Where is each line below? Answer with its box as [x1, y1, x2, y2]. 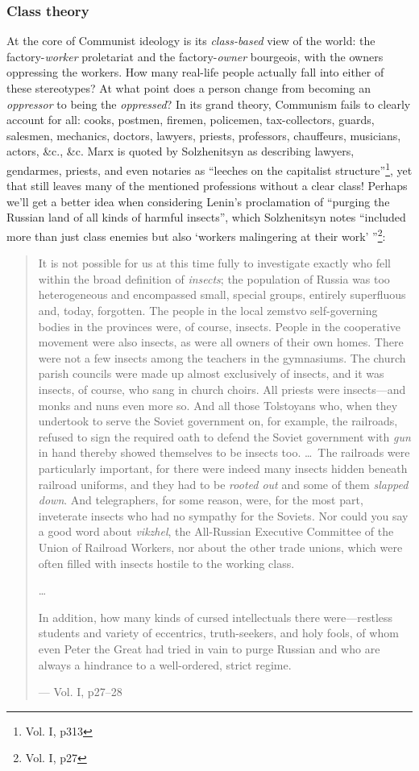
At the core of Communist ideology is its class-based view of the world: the [6, 32, 375, 49]
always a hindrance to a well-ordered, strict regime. [38, 656, 292, 673]
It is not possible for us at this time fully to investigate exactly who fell [38, 255, 392, 272]
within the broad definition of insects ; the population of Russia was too [38, 270, 390, 287]
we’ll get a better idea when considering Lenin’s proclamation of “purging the [6, 193, 390, 209]
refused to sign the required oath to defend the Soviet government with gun [38, 428, 411, 445]
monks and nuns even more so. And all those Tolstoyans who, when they [38, 396, 398, 413]
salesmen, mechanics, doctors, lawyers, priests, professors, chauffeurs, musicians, [6, 126, 401, 143]
